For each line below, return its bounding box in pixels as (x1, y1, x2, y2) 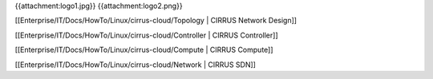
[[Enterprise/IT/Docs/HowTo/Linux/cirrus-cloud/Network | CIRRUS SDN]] (14, 60, 257, 69)
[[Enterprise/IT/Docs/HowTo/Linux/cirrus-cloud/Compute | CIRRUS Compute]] (14, 45, 273, 55)
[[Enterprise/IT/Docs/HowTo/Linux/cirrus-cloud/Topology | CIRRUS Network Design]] (14, 16, 297, 26)
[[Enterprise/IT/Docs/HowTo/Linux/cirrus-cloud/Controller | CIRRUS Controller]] (14, 30, 278, 40)
